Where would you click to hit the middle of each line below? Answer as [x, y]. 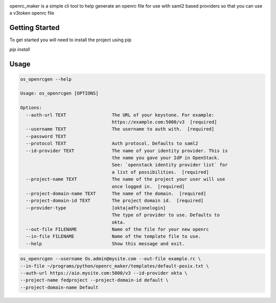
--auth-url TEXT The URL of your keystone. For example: [120, 115]
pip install [20, 49]
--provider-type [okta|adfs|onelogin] [96, 208]
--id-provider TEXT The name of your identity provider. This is [127, 150]
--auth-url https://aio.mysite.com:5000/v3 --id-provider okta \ [104, 273]
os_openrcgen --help [46, 79]
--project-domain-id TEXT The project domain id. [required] [115, 201]
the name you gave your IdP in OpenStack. [166, 158]
